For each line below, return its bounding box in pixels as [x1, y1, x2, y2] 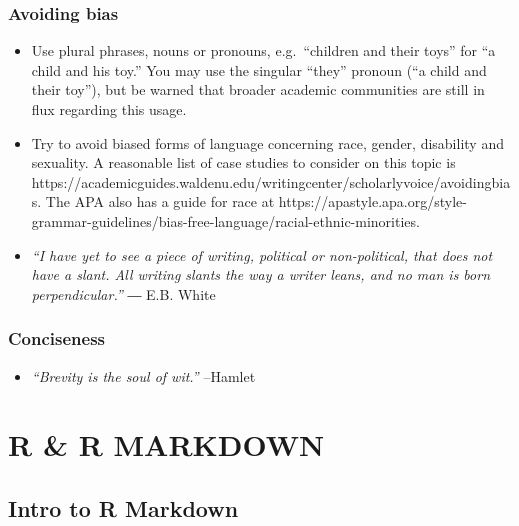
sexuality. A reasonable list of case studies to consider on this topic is [31, 152, 456, 173]
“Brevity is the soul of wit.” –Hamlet [31, 365, 256, 386]
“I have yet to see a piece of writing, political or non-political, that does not [31, 244, 493, 265]
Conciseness [8, 326, 106, 351]
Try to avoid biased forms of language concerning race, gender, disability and [31, 132, 504, 153]
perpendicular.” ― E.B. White [31, 283, 216, 304]
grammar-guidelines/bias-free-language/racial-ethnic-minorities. [31, 210, 420, 231]
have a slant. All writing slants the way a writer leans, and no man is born [31, 264, 491, 285]
